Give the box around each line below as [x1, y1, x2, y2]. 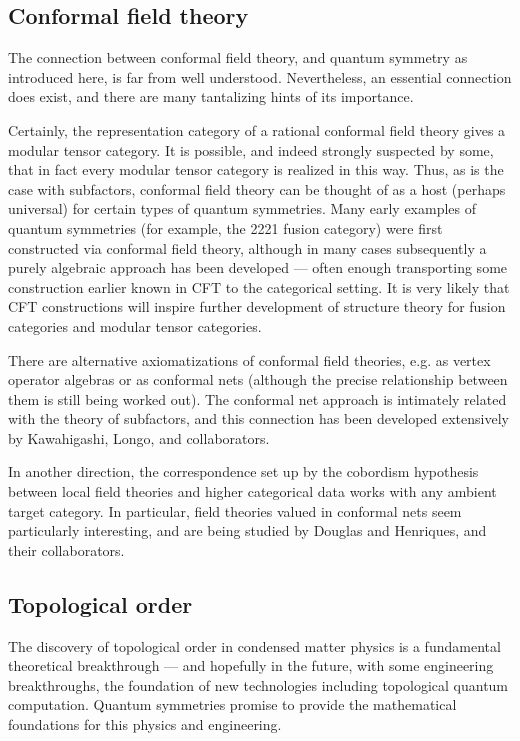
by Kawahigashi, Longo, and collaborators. [8, 427, 270, 448]
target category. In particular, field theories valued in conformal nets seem [8, 500, 462, 521]
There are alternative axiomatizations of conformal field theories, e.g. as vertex [8, 349, 491, 370]
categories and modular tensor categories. [8, 315, 262, 336]
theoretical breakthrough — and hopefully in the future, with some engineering [8, 655, 494, 676]
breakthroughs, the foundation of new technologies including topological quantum [8, 674, 509, 695]
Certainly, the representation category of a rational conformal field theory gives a [8, 119, 506, 140]
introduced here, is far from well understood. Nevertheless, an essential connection [8, 66, 512, 87]
